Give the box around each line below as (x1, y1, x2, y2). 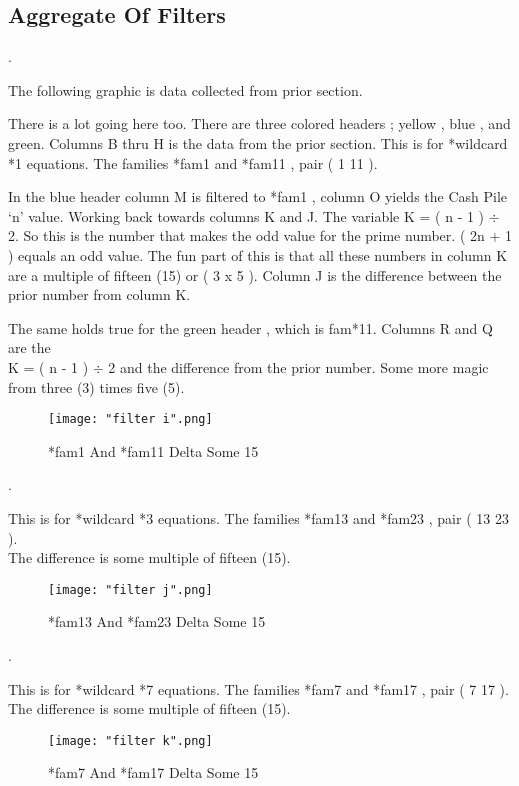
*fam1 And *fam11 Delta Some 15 (48, 440, 259, 461)
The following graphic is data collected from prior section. (8, 79, 363, 100)
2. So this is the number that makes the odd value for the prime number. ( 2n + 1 (8, 225, 512, 246)
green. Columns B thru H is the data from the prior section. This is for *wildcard (8, 132, 508, 153)
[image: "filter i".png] (48, 412, 213, 427)
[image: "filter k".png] (48, 733, 213, 748)
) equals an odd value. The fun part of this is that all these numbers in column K (8, 244, 508, 265)
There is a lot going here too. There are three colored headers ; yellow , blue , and (8, 113, 511, 134)
